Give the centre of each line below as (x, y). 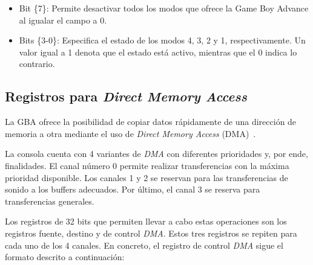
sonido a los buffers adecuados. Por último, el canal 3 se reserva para (133, 189)
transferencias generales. (50, 201)
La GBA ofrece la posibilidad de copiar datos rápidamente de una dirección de (151, 122)
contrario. (37, 64)
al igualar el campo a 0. (63, 20)
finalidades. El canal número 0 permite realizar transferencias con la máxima (147, 165)
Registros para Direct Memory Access (126, 96)
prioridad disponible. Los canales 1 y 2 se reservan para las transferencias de (147, 177)
